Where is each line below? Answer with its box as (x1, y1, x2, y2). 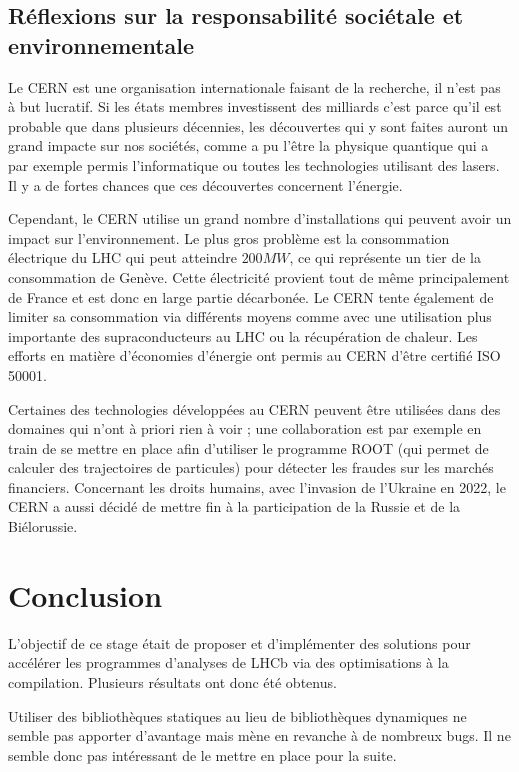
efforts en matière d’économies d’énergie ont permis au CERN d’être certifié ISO (8, 345, 501, 366)
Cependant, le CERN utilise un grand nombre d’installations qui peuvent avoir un (8, 208, 512, 229)
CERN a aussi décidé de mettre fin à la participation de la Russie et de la (8, 496, 461, 517)
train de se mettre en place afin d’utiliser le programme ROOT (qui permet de (8, 437, 489, 458)
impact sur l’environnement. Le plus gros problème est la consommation (8, 227, 450, 248)
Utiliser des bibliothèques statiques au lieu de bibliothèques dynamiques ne (8, 705, 467, 726)
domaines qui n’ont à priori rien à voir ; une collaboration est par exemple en (8, 418, 482, 439)
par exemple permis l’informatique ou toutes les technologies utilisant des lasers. (8, 154, 500, 175)
